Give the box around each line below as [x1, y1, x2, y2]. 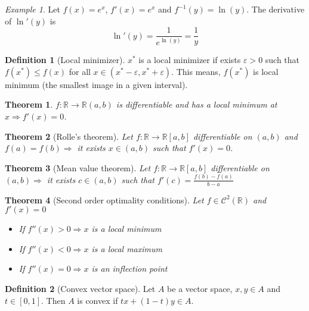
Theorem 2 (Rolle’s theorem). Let [5, 130, 133, 142]
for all [69, 65, 91, 77]
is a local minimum [91, 222, 162, 235]
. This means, [171, 65, 221, 77]
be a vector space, [167, 282, 233, 294]
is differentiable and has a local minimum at [116, 98, 277, 111]
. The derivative [246, 3, 305, 15]
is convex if [77, 294, 118, 306]
